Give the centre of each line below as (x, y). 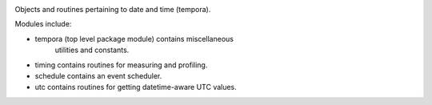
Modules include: (43, 24)
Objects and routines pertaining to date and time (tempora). (113, 9)
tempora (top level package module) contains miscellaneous (134, 38)
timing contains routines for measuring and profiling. (121, 65)
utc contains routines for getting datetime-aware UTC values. (136, 87)
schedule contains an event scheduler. (98, 75)
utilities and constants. (92, 50)
